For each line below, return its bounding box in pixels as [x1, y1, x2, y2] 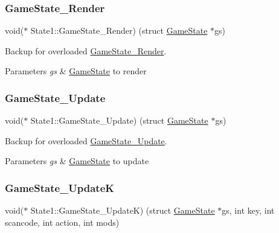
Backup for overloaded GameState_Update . [5, 134, 167, 147]
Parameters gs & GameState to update [5, 155, 149, 167]
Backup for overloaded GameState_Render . [5, 44, 167, 57]
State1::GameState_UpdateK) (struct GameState [30, 204, 215, 217]
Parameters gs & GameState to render [5, 65, 147, 77]
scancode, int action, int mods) [5, 215, 120, 228]
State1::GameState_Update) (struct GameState [30, 114, 208, 127]
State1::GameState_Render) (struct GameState [30, 24, 208, 37]
